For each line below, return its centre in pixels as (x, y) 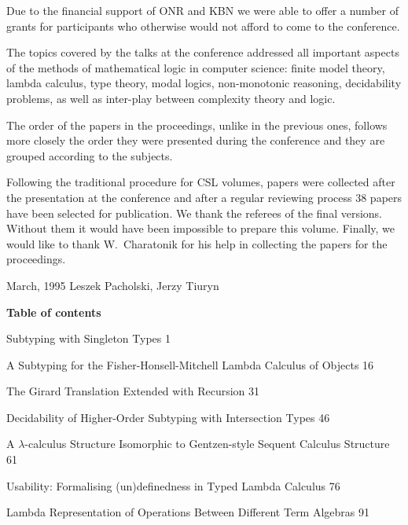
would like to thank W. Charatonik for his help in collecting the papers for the (197, 243)
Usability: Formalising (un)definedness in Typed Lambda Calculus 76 (173, 485)
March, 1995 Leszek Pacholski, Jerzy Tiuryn (113, 285)
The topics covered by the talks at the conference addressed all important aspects (203, 52)
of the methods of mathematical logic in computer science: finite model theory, (196, 67)
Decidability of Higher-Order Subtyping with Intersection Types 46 (168, 417)
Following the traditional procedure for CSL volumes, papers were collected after (201, 182)
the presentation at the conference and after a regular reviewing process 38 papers (204, 197)
